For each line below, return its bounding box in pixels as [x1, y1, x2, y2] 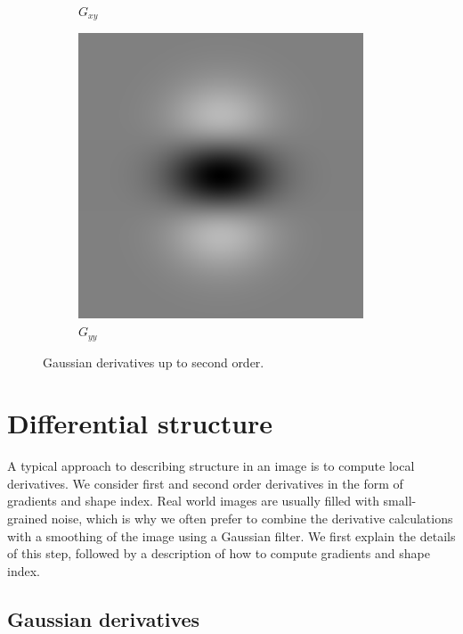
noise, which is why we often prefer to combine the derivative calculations [51, 509, 453, 527]
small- [383, 491, 417, 510]
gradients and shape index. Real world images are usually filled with [7, 491, 379, 510]
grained [7, 509, 48, 527]
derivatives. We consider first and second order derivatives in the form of [7, 473, 403, 492]
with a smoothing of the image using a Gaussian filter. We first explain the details [7, 526, 456, 545]
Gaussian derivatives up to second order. [43, 352, 264, 371]
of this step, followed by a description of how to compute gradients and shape [7, 544, 430, 563]
